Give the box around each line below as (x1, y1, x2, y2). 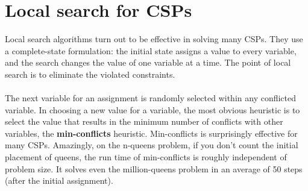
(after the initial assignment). (5, 174, 113, 187)
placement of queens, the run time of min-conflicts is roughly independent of (5, 151, 287, 163)
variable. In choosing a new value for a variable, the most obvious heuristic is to (5, 103, 300, 116)
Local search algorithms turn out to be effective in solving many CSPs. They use (5, 33, 303, 45)
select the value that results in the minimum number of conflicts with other (5, 115, 283, 128)
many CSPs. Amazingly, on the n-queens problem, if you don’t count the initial (5, 139, 298, 151)
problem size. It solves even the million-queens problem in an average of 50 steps (5, 162, 303, 175)
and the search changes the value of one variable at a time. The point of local (5, 56, 291, 69)
